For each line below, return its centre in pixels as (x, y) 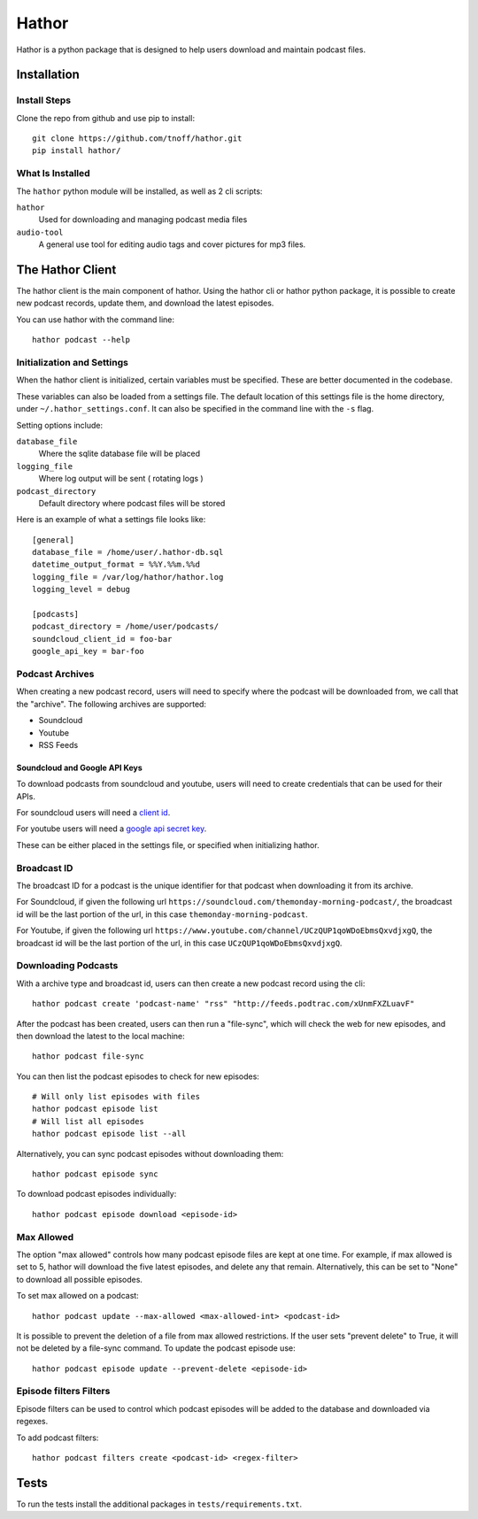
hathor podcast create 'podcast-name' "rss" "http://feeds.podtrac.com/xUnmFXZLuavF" (224, 1004)
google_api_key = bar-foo (89, 652)
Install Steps (44, 100)
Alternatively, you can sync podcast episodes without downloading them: (150, 1153)
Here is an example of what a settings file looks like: (111, 520)
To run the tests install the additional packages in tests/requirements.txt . (159, 1504)
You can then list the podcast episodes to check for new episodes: (138, 1076)
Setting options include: (60, 425)
